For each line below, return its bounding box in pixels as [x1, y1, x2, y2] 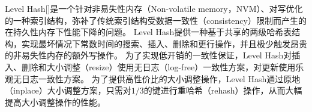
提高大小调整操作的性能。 [5, 95, 106, 108]
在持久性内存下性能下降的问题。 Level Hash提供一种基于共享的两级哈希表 [5, 26, 292, 38]
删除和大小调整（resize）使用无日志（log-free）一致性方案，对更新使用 [21, 60, 296, 73]
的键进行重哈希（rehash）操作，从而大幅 [143, 84, 302, 97]
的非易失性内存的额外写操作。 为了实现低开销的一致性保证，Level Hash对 [5, 49, 292, 61]
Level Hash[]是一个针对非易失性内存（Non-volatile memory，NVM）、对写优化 [5, 2, 303, 14]
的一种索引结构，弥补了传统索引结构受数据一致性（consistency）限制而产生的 [5, 14, 307, 26]
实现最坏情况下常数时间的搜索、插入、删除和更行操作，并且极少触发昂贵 [21, 37, 307, 49]
